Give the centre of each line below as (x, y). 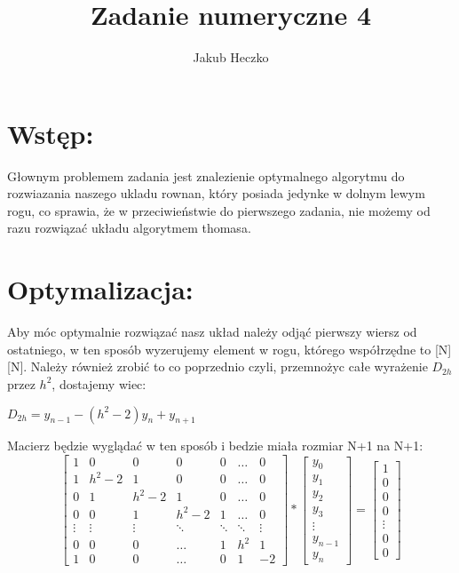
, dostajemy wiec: (99, 383)
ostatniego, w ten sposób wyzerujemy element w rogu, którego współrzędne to (219, 349)
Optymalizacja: (100, 289)
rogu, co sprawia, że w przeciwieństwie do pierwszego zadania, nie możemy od (219, 210)
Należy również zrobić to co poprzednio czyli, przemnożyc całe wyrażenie (229, 366)
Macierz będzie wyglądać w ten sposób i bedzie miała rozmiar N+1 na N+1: (215, 446)
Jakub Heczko (231, 57)
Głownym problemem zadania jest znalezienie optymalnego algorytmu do (206, 175)
